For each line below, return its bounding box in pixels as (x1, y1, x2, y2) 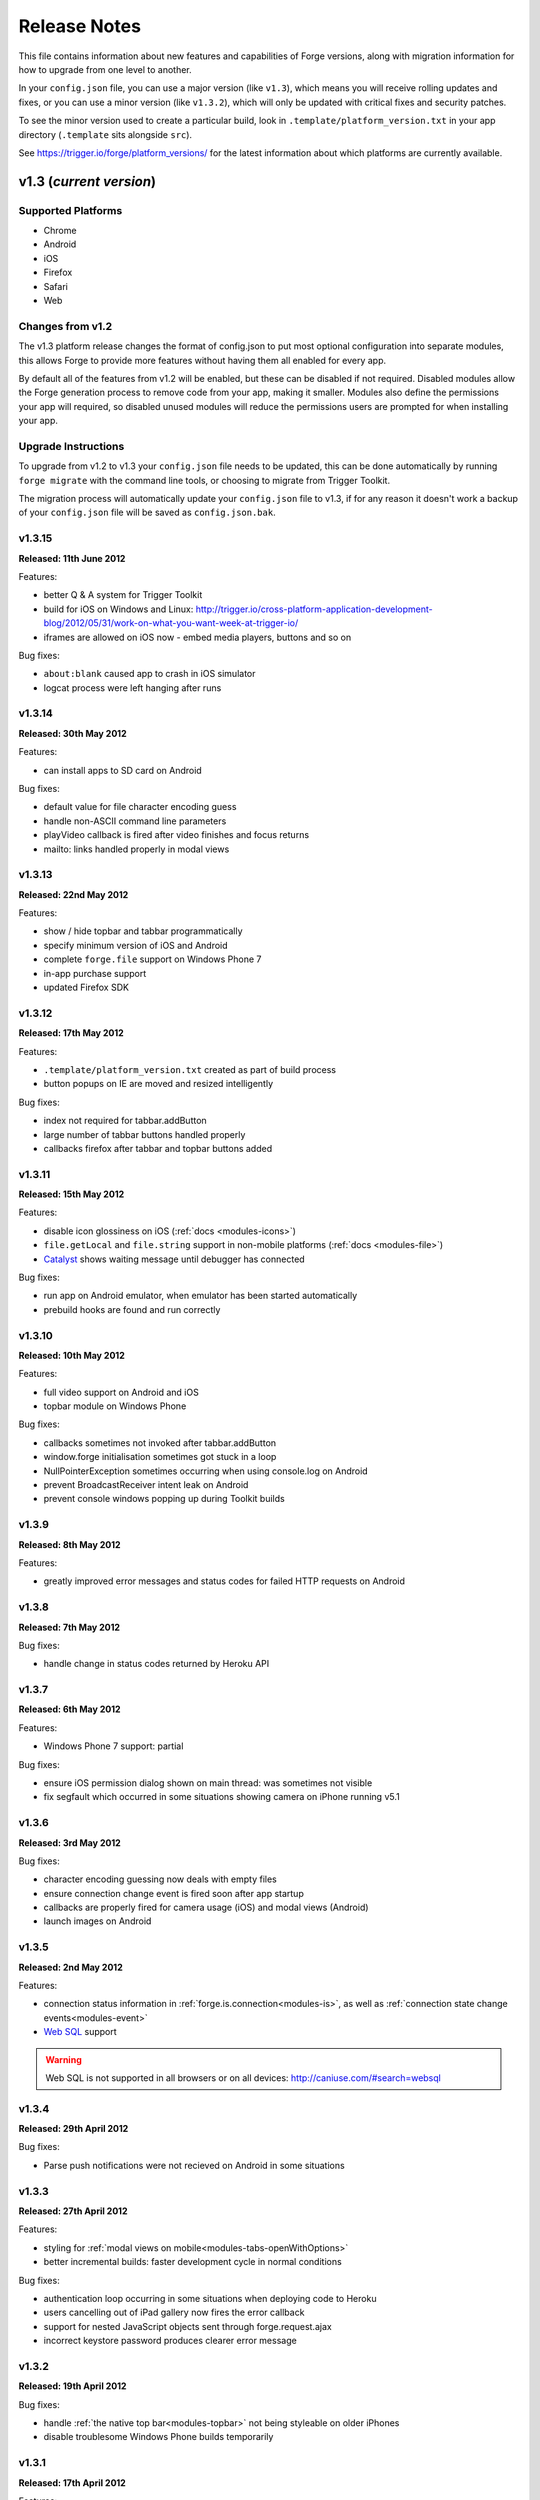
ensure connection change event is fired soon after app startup (43, 1887, 304, 1899)
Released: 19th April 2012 (18, 2380, 127, 2392)
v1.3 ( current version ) (18, 173, 157, 190)
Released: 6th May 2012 (18, 1703, 121, 1715)
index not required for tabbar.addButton (43, 1115, 207, 1127)
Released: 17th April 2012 (18, 2476, 127, 2489)
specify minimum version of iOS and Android (43, 939, 229, 951)
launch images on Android (43, 1915, 152, 1927)
